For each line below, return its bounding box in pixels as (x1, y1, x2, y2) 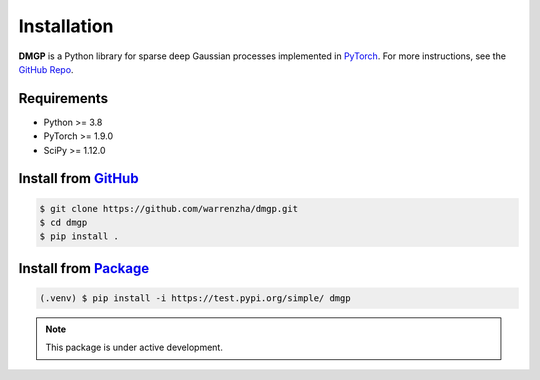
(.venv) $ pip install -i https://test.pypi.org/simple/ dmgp (39, 293, 351, 304)
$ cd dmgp (39, 217, 88, 229)
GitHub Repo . (18, 63, 74, 75)
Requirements (18, 90, 109, 107)
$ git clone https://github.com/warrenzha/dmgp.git (39, 203, 299, 214)
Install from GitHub (18, 170, 139, 187)
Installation (18, 15, 114, 37)
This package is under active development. (45, 341, 224, 354)
